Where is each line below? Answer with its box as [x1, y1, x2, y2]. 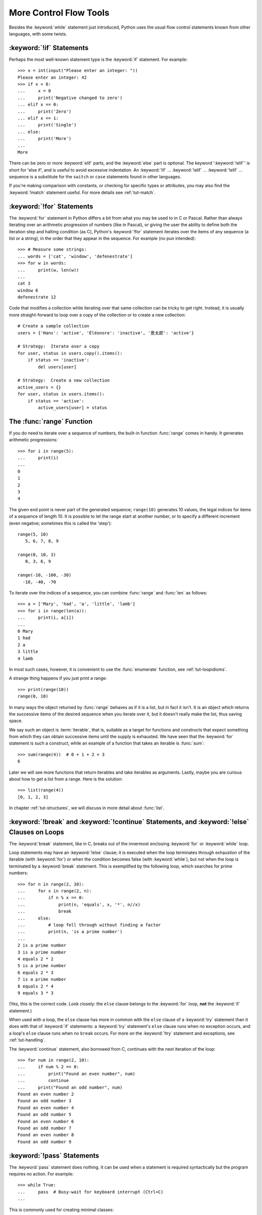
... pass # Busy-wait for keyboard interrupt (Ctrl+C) [17, 1189, 164, 1195]
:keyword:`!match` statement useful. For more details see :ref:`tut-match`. [9, 190, 156, 195]
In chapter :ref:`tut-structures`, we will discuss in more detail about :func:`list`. [9, 805, 165, 811]
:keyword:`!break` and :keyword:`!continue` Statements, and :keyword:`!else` [9, 818, 249, 826]
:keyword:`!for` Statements [9, 202, 93, 210]
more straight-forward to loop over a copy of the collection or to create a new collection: [9, 312, 186, 318]
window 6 [17, 287, 38, 293]
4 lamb [17, 656, 33, 661]
